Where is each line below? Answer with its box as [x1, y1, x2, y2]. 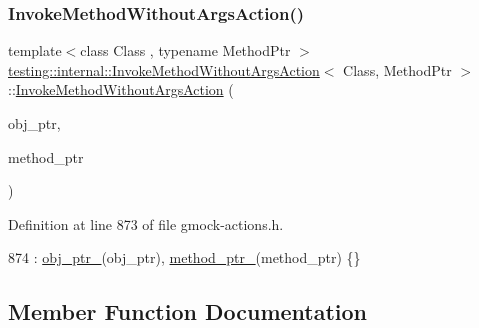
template [8, 40, 62, 61]
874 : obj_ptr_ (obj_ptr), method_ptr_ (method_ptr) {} [8, 247, 361, 268]
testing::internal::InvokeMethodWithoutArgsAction [8, 59, 320, 80]
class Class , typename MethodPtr [80, 40, 291, 61]
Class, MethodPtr [343, 59, 452, 80]
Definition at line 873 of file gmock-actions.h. [8, 213, 284, 234]
